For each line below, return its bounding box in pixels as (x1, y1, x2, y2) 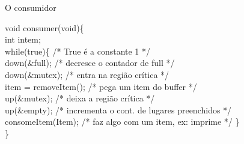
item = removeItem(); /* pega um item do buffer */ (5, 80, 197, 92)
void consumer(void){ (5, 21, 84, 34)
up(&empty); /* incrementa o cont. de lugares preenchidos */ (5, 103, 232, 116)
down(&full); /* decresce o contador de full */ (5, 56, 175, 69)
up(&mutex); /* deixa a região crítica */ (5, 92, 155, 104)
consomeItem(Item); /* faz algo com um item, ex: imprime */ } (5, 115, 240, 128)
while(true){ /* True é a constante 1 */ (5, 44, 151, 57)
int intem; (5, 33, 41, 46)
